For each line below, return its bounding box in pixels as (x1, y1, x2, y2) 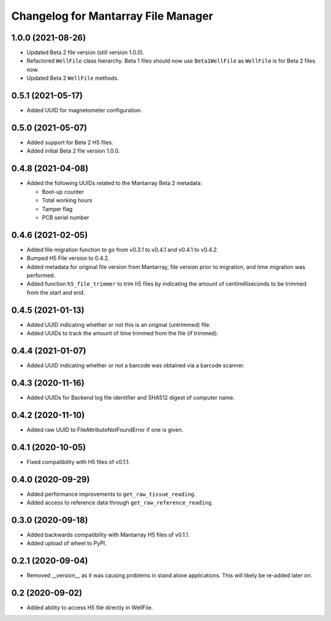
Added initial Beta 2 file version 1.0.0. (26, 147, 120, 154)
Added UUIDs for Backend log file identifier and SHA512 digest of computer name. (26, 394, 235, 401)
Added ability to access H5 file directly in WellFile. (26, 604, 153, 611)
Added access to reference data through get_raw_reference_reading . (26, 498, 213, 506)
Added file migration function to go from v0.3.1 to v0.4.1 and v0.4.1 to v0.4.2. (26, 246, 219, 253)
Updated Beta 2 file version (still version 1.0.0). (26, 49, 145, 56)
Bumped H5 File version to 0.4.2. (26, 254, 110, 262)
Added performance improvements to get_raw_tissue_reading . (26, 490, 196, 498)
